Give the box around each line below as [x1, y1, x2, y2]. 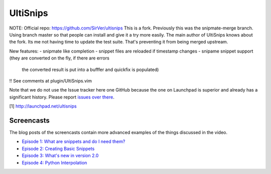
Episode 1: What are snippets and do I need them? [22, 138, 125, 144]
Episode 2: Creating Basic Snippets [22, 145, 95, 151]
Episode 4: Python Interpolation [22, 159, 87, 165]
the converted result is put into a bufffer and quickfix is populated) [22, 66, 159, 72]
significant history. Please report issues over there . [9, 94, 115, 100]
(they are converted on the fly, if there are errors [9, 55, 110, 61]
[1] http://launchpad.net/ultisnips [9, 103, 77, 109]
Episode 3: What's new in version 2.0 [22, 152, 99, 158]
